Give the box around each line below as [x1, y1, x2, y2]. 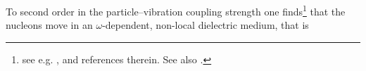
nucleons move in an [6, 18, 93, 32]
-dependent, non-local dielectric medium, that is [102, 18, 309, 32]
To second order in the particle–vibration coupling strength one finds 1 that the [6, 2, 346, 18]
